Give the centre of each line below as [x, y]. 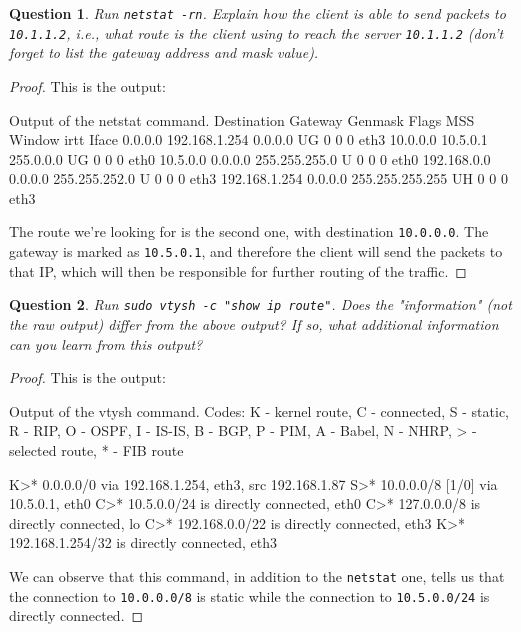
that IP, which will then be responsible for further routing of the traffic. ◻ [238, 270]
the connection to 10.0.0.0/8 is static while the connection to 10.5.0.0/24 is [249, 595]
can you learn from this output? [106, 343]
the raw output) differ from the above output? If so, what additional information [254, 324]
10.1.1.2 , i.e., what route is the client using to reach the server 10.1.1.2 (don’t [256, 32]
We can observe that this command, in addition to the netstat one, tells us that [257, 575]
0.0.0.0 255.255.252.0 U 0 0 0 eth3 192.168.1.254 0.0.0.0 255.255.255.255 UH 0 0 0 [258, 178]
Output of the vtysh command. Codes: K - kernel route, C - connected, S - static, [259, 410]
